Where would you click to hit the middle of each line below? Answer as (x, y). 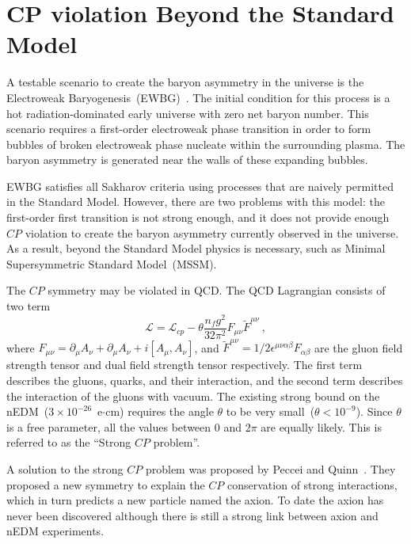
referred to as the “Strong (69, 442)
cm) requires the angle (160, 411)
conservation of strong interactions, (312, 484)
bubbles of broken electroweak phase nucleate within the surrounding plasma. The (206, 144)
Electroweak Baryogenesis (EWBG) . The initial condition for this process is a (198, 97)
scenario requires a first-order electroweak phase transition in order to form (189, 129)
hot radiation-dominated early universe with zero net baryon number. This (188, 113)
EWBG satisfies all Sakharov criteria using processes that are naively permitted (200, 186)
